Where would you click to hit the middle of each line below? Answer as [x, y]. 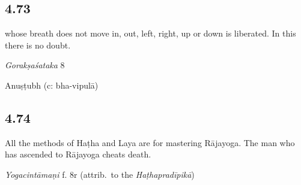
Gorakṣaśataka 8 [35, 65]
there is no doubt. [38, 45]
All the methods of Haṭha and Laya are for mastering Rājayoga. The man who [150, 142]
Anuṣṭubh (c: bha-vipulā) [52, 85]
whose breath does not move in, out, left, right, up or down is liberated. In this [150, 33]
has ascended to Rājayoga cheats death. [78, 154]
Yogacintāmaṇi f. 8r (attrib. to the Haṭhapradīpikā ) [100, 174]
